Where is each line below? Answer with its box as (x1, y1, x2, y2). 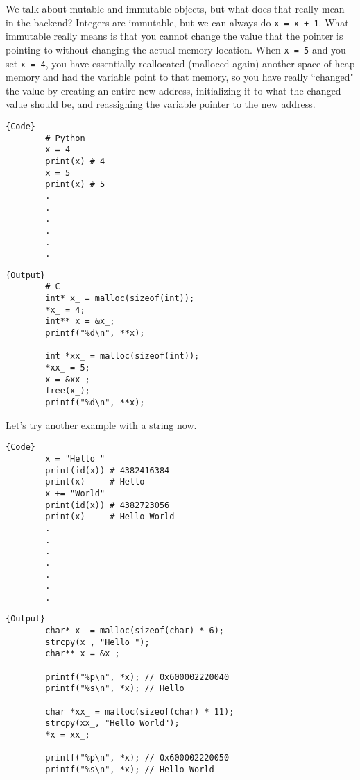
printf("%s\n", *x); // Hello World (45, 765, 214, 774)
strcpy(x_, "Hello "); (45, 637, 150, 647)
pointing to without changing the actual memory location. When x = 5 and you (6, 42, 346, 56)
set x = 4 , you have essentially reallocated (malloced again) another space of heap (6, 56, 355, 70)
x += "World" (45, 488, 105, 498)
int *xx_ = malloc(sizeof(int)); (45, 351, 200, 361)
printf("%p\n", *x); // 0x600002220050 (45, 753, 230, 763)
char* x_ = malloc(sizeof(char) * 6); (45, 626, 224, 636)
